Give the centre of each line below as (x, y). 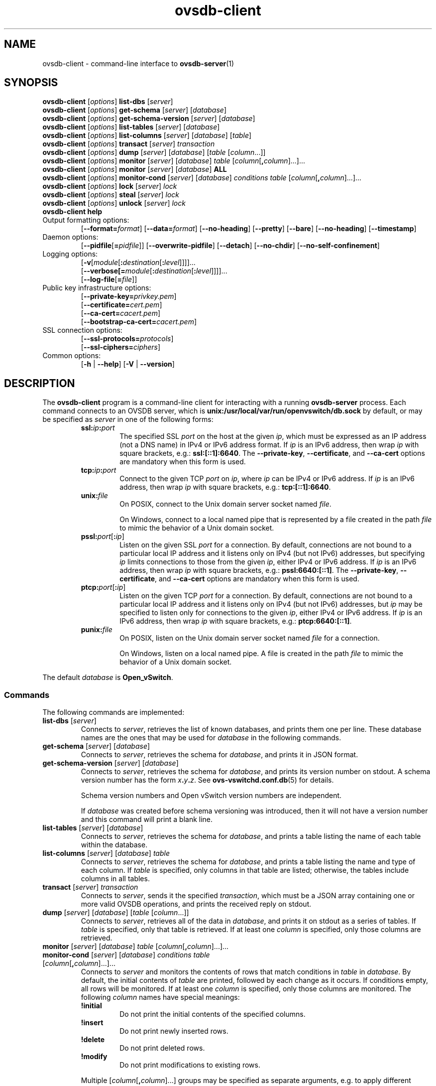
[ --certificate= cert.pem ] (121, 305)
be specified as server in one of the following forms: (128, 419)
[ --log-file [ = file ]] (109, 279)
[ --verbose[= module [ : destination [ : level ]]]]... (154, 271)
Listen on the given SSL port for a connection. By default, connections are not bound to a (266, 545)
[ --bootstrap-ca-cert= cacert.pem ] (139, 322)
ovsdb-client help (72, 212)
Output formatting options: (86, 220)
